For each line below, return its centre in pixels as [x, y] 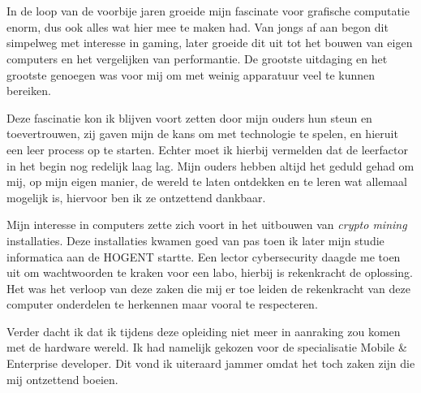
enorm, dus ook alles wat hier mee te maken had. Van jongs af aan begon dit [198, 26]
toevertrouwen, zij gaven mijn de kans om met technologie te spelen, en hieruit [202, 134]
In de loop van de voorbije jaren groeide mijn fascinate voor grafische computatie [208, 11]
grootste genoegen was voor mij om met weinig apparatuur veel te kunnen [191, 74]
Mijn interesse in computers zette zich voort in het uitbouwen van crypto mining [207, 225]
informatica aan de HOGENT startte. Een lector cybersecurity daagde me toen [204, 256]
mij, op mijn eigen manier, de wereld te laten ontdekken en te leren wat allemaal [207, 181]
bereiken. [29, 91]
